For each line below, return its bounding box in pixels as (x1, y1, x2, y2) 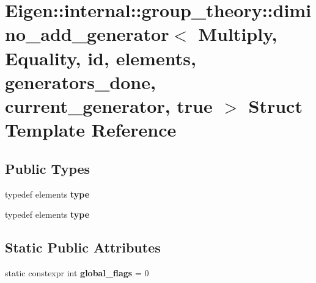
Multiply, (198, 21, 277, 46)
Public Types (5, 159, 90, 177)
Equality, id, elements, (5, 45, 196, 70)
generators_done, (5, 69, 156, 94)
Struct (248, 93, 303, 118)
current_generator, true (5, 93, 213, 118)
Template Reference (5, 117, 177, 142)
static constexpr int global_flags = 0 (5, 266, 149, 279)
